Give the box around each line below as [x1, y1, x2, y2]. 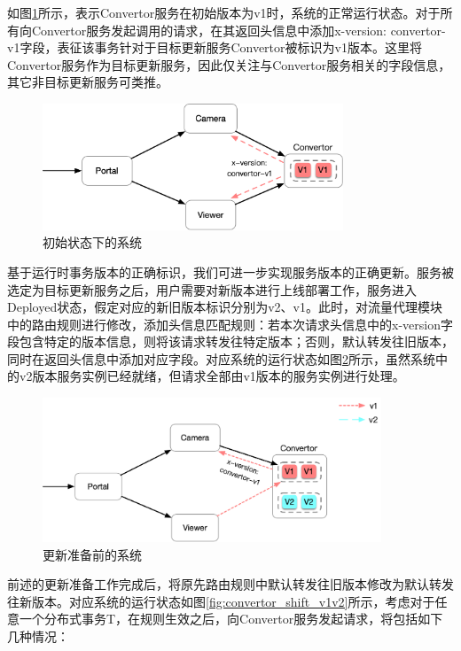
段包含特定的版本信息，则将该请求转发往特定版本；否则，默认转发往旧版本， [7, 332, 454, 351]
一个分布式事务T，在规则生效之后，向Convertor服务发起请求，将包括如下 [19, 609, 443, 628]
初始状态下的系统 [43, 233, 142, 252]
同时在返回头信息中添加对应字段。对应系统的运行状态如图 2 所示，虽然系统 [7, 349, 435, 368]
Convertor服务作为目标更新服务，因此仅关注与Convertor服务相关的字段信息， [7, 55, 451, 74]
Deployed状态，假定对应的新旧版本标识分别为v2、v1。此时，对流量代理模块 [7, 298, 442, 316]
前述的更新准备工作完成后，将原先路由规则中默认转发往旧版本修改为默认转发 [7, 575, 454, 593]
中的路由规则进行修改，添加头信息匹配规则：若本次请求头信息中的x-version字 [7, 314, 453, 333]
